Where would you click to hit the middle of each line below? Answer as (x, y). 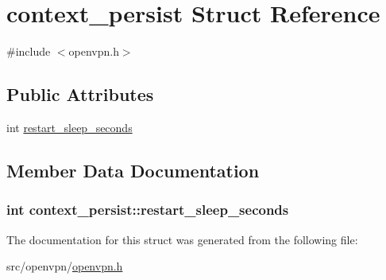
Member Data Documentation (133, 170)
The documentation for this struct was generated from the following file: (182, 239)
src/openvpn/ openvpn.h (65, 266)
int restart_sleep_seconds (69, 127)
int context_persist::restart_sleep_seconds (148, 210)
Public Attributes (80, 94)
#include (29, 51)
